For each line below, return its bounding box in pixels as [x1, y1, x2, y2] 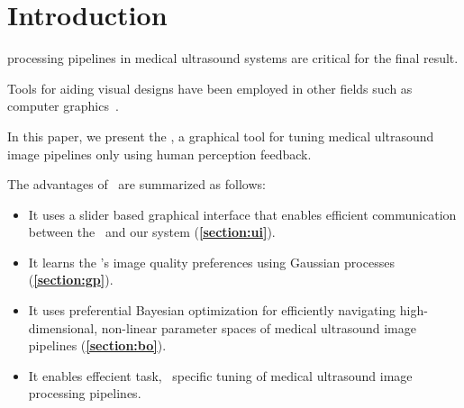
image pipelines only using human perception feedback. [7, 144, 312, 163]
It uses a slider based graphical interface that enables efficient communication [28, 204, 457, 223]
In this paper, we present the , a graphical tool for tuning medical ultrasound [7, 126, 434, 145]
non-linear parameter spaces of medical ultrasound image [101, 318, 416, 337]
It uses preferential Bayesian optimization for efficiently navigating [28, 301, 396, 320]
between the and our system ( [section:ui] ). [28, 222, 276, 241]
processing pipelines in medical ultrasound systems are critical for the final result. [7, 49, 459, 68]
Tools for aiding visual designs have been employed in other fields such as [7, 78, 413, 97]
